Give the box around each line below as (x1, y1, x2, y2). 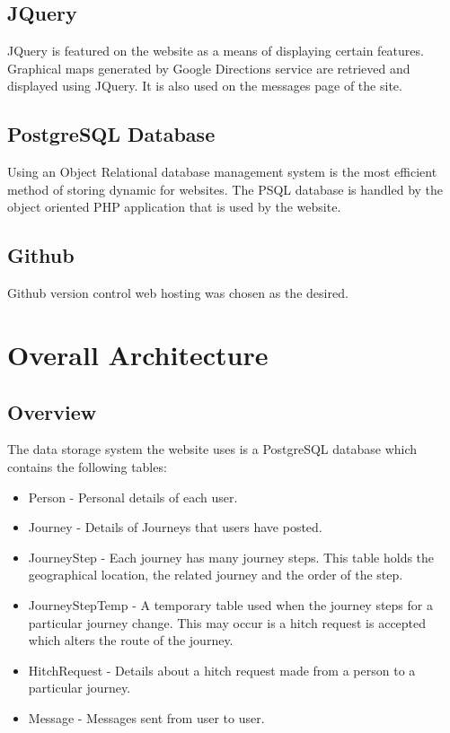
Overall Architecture (7, 336, 269, 372)
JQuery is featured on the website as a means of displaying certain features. (7, 41, 424, 60)
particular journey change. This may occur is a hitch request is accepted (28, 613, 427, 632)
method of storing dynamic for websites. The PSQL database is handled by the (7, 179, 444, 198)
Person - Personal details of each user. (28, 487, 238, 506)
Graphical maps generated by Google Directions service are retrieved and (7, 58, 410, 77)
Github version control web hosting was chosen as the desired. (7, 284, 349, 302)
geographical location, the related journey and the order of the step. (28, 565, 403, 584)
